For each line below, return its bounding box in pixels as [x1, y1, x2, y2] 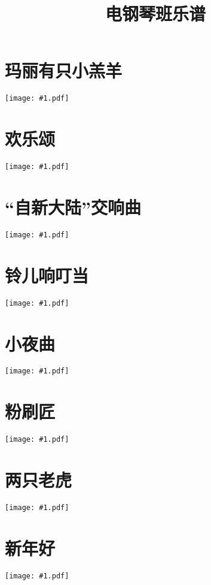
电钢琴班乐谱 [105, 1, 206, 26]
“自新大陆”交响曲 [5, 194, 141, 219]
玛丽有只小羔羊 [5, 58, 123, 83]
